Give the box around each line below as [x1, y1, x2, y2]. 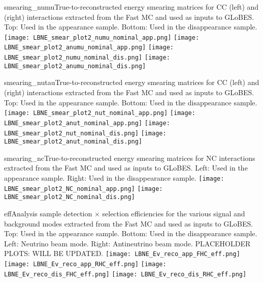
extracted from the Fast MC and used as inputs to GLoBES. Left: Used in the [4, 162, 248, 173]
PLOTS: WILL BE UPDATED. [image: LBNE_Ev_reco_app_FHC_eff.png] [4, 248, 240, 259]
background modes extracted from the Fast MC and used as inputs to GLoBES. [4, 218, 253, 229]
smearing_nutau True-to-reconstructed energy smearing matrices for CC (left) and [4, 77, 259, 88]
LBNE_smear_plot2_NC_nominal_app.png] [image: [4, 185, 163, 192]
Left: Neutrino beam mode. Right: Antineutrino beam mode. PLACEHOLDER [4, 238, 251, 248]
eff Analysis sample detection [4, 208, 92, 218]
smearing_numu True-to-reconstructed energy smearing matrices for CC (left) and [4, 2, 259, 12]
